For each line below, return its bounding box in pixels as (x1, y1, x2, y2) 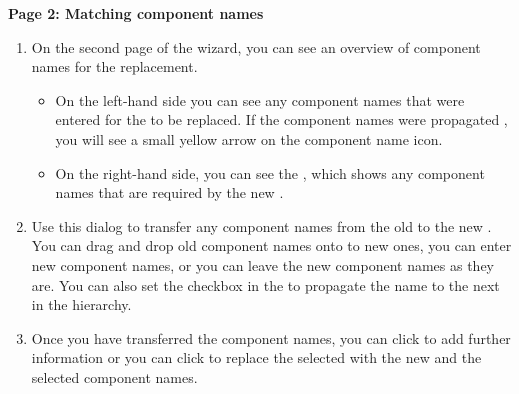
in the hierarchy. (31, 294, 132, 315)
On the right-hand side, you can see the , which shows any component (55, 162, 485, 183)
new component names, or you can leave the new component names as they (31, 254, 494, 275)
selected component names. (31, 366, 198, 387)
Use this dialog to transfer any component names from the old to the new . (31, 215, 492, 236)
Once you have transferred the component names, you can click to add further (31, 327, 511, 348)
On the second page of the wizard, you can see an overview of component (31, 36, 481, 57)
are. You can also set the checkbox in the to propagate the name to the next (31, 274, 500, 295)
